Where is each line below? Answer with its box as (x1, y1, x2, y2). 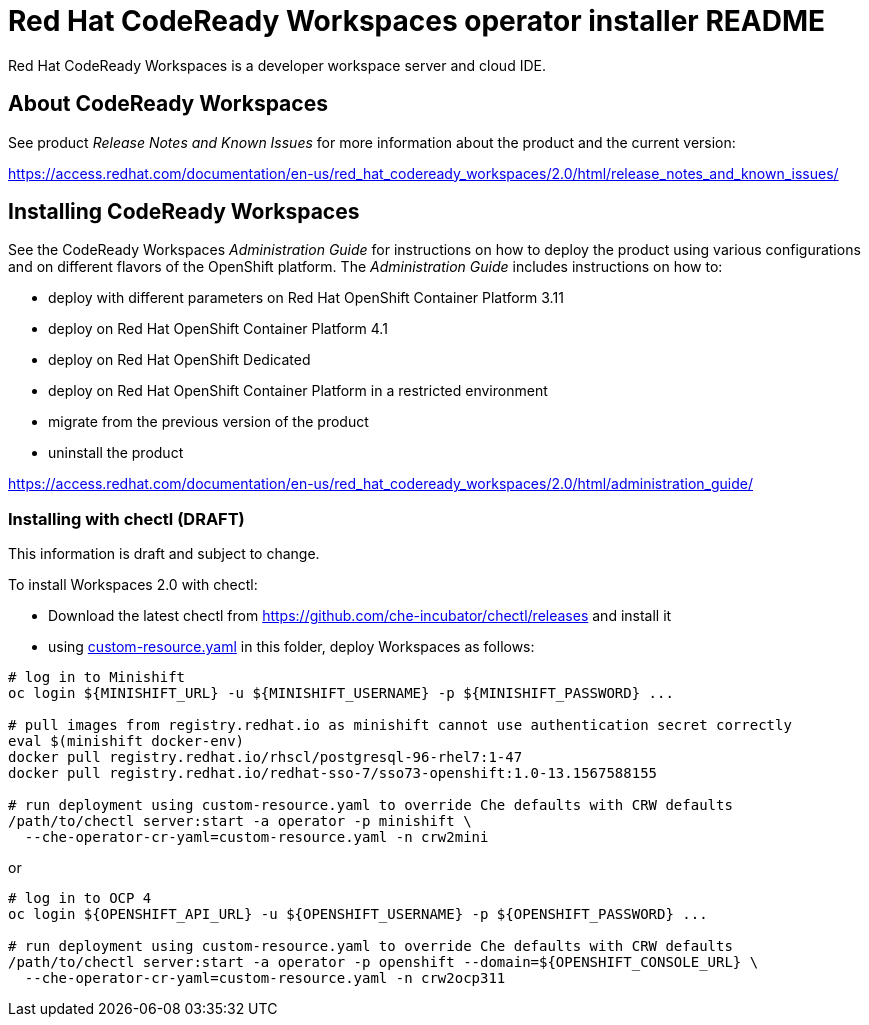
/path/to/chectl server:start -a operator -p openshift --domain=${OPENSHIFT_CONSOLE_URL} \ (8, 954, 759, 971)
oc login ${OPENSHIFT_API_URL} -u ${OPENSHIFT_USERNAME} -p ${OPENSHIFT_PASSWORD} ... (8, 906, 708, 923)
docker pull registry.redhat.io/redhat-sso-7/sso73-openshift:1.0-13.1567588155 (8, 765, 658, 782)
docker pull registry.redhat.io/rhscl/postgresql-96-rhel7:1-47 (8, 749, 523, 766)
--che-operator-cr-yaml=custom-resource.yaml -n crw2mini (24, 829, 489, 846)
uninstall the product (48, 444, 184, 462)
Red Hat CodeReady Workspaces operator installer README (8, 4, 826, 38)
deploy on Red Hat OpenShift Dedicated (48, 351, 311, 369)
